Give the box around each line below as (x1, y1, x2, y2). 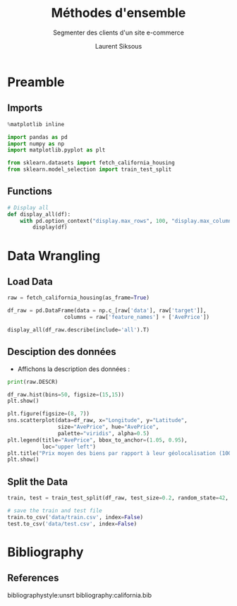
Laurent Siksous (95, 42, 142, 50)
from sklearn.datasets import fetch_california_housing (7, 159, 175, 166)
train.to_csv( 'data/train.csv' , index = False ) (7, 514, 143, 521)
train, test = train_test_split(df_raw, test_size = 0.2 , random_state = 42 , (7, 495, 229, 502)
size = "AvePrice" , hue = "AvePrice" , (57, 423, 159, 430)
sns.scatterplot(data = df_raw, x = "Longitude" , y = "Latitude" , (7, 417, 188, 424)
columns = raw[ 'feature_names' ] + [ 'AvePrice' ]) (63, 314, 210, 321)
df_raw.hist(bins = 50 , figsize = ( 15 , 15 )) (7, 391, 125, 398)
